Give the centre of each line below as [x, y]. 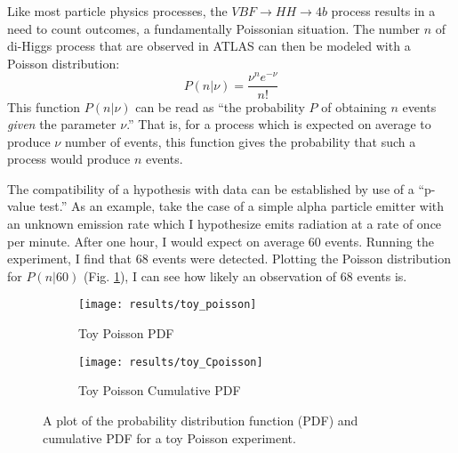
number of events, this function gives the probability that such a [240, 141]
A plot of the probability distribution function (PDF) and [201, 420]
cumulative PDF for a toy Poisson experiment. [169, 437]
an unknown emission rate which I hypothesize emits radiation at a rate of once [225, 224]
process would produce [69, 159]
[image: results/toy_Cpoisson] [171, 362]
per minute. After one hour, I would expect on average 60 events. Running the [221, 241]
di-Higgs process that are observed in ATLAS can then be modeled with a [209, 46]
